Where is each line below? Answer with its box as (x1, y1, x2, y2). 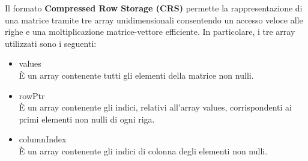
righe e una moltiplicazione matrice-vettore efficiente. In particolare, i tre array (5, 25, 295, 38)
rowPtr (19, 89, 45, 102)
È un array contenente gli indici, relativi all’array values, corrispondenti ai (19, 101, 292, 114)
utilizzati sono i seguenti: (5, 37, 97, 49)
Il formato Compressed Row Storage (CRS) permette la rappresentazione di (5, 2, 303, 14)
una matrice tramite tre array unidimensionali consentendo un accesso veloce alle (5, 13, 303, 26)
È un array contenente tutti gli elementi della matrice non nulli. (19, 68, 254, 81)
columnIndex (19, 133, 67, 145)
